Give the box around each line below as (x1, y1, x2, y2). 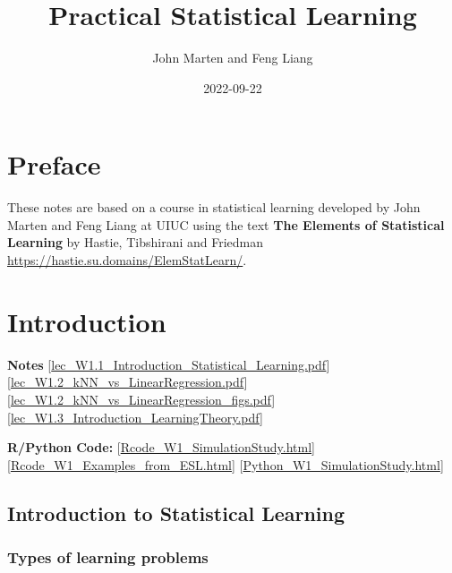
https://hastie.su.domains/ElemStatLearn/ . (7, 251, 247, 269)
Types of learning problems (7, 546, 209, 569)
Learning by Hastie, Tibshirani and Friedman (7, 233, 264, 252)
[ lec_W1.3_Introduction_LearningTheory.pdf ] (7, 407, 263, 426)
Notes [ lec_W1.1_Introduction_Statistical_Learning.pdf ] (7, 355, 330, 373)
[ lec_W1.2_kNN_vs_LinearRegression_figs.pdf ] (7, 389, 276, 408)
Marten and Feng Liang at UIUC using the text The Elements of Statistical (7, 215, 445, 234)
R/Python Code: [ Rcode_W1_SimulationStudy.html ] (7, 438, 315, 457)
